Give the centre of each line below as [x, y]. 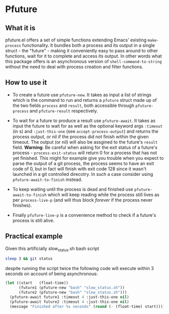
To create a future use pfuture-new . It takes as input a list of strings [82, 95]
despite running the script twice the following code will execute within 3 [80, 269]
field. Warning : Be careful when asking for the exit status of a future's [85, 147]
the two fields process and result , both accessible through [73, 105]
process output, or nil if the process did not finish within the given [81, 137]
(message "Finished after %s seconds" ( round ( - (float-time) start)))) [88, 306]
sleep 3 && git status [29, 259]
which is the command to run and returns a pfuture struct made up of [84, 100]
